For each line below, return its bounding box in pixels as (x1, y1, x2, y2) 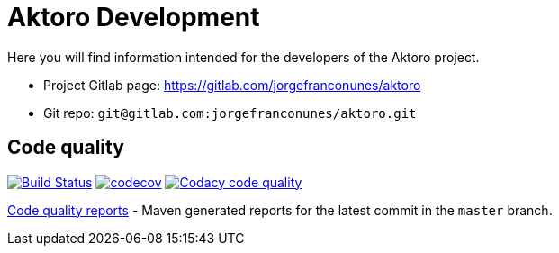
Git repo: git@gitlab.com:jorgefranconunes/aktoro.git (43, 104, 417, 121)
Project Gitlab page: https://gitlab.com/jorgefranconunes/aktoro (43, 77, 421, 93)
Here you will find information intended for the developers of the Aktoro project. (7, 49, 480, 65)
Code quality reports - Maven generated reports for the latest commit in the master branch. (7, 202, 553, 218)
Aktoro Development (7, 2, 260, 32)
